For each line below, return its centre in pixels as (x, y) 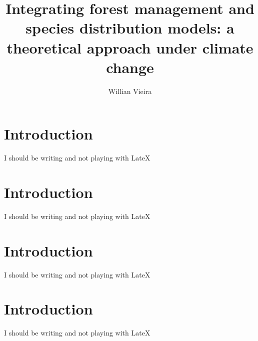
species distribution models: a (130, 28)
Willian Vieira (130, 91)
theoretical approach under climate (130, 47)
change (130, 67)
